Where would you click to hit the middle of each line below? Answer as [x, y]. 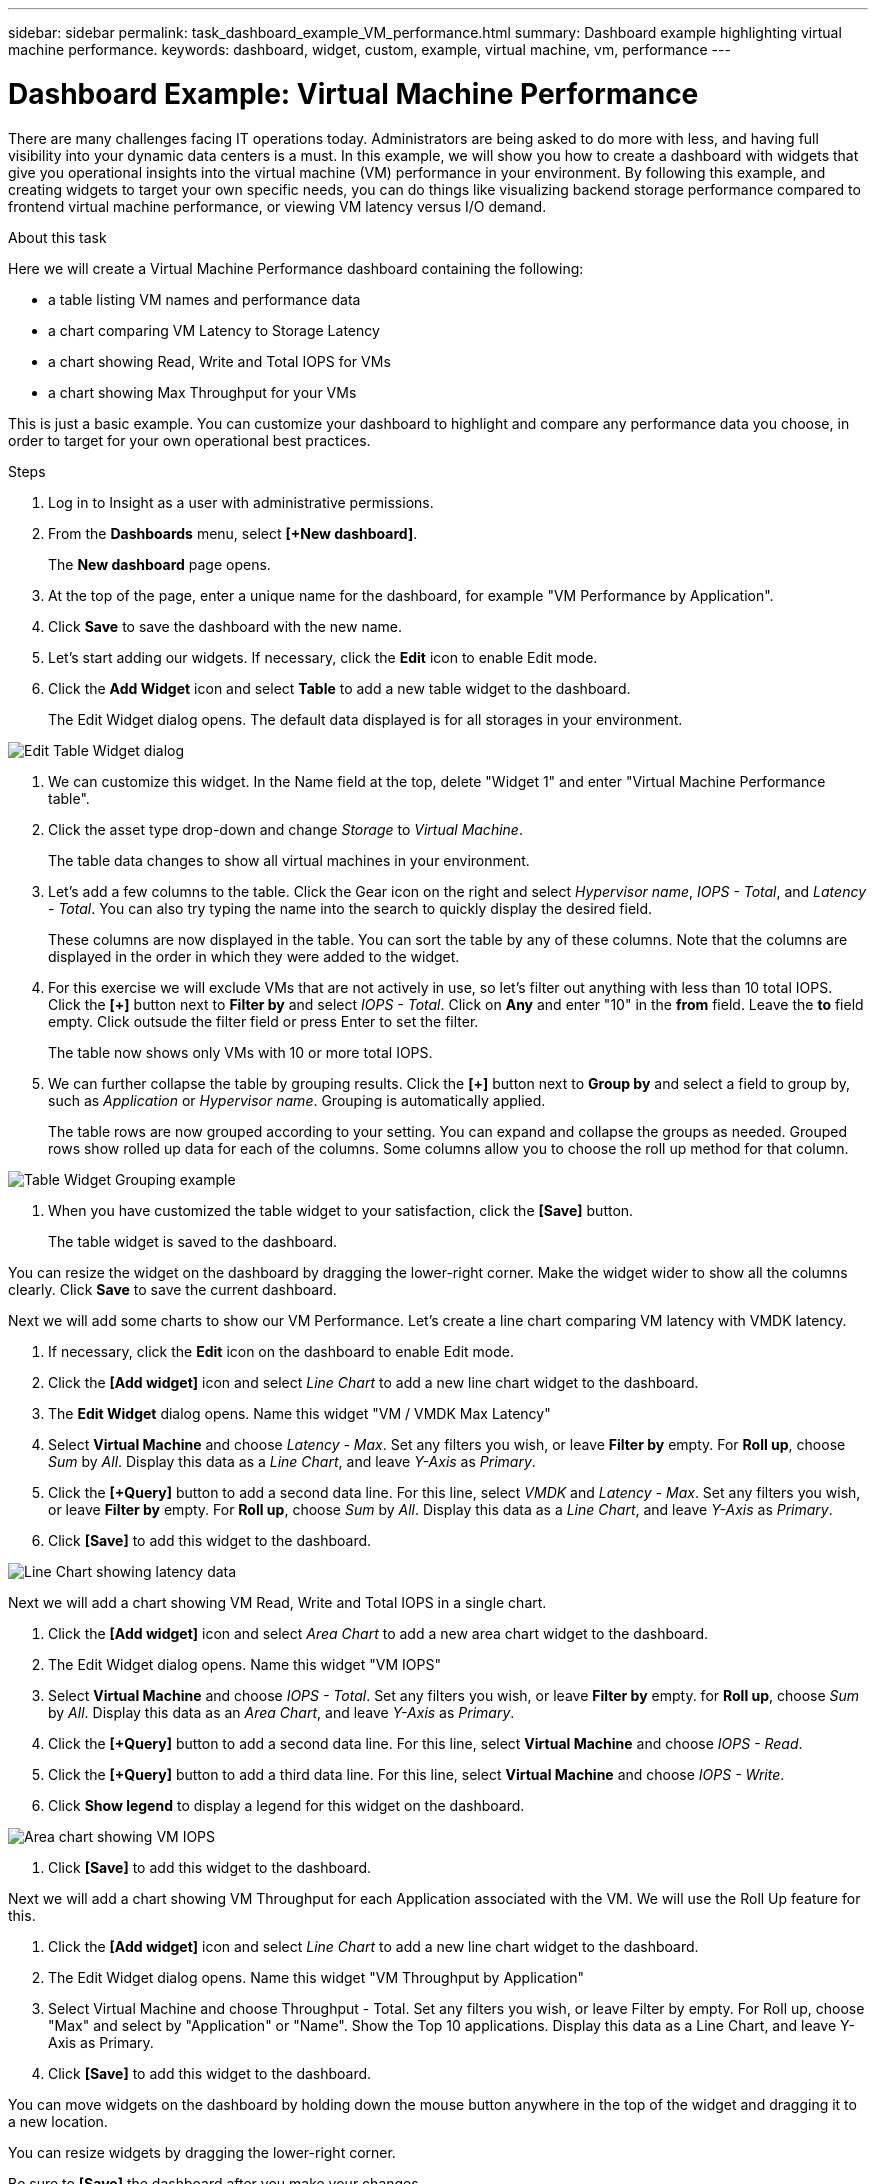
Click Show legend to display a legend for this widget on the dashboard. [286, 1805]
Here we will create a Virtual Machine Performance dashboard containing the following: [296, 268]
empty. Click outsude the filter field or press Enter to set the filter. [263, 1021]
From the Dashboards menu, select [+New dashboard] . [233, 533]
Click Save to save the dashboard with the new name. [225, 626]
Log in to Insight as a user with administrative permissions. [241, 502]
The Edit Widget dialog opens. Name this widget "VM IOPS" [244, 1664]
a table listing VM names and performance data [204, 299]
